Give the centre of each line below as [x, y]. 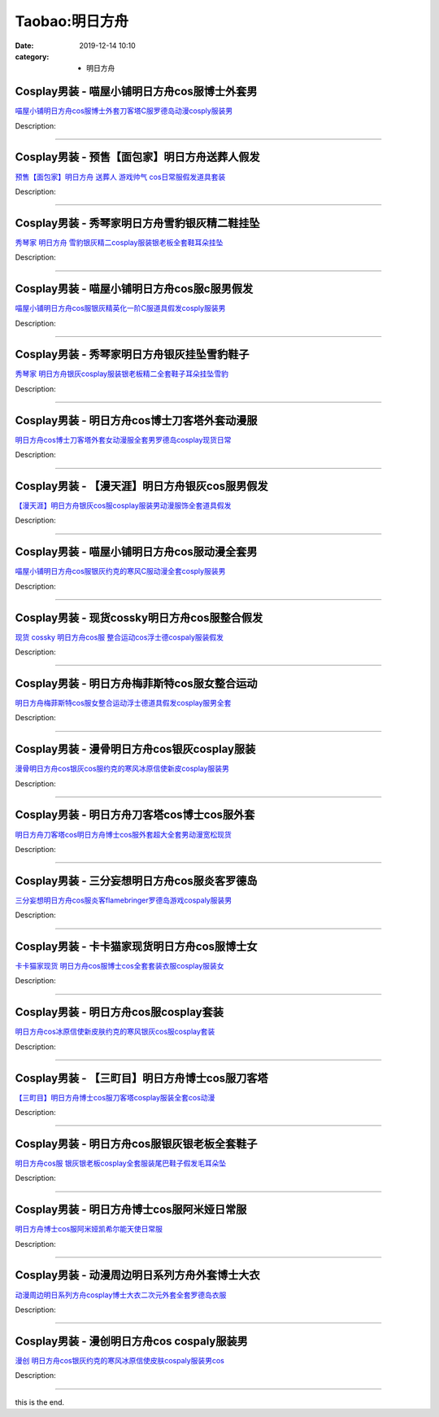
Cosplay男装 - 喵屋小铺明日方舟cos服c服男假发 [134, 289]
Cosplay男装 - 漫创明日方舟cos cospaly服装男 [131, 1341]
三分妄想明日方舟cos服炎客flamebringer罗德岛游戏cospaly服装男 [123, 900]
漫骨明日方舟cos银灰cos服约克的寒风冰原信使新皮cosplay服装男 [122, 768]
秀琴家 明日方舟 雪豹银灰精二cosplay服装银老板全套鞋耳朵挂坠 [119, 242]
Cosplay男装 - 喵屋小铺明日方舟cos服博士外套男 [136, 92]
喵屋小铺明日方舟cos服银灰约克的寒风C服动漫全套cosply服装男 [120, 571]
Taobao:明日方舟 [72, 21]
